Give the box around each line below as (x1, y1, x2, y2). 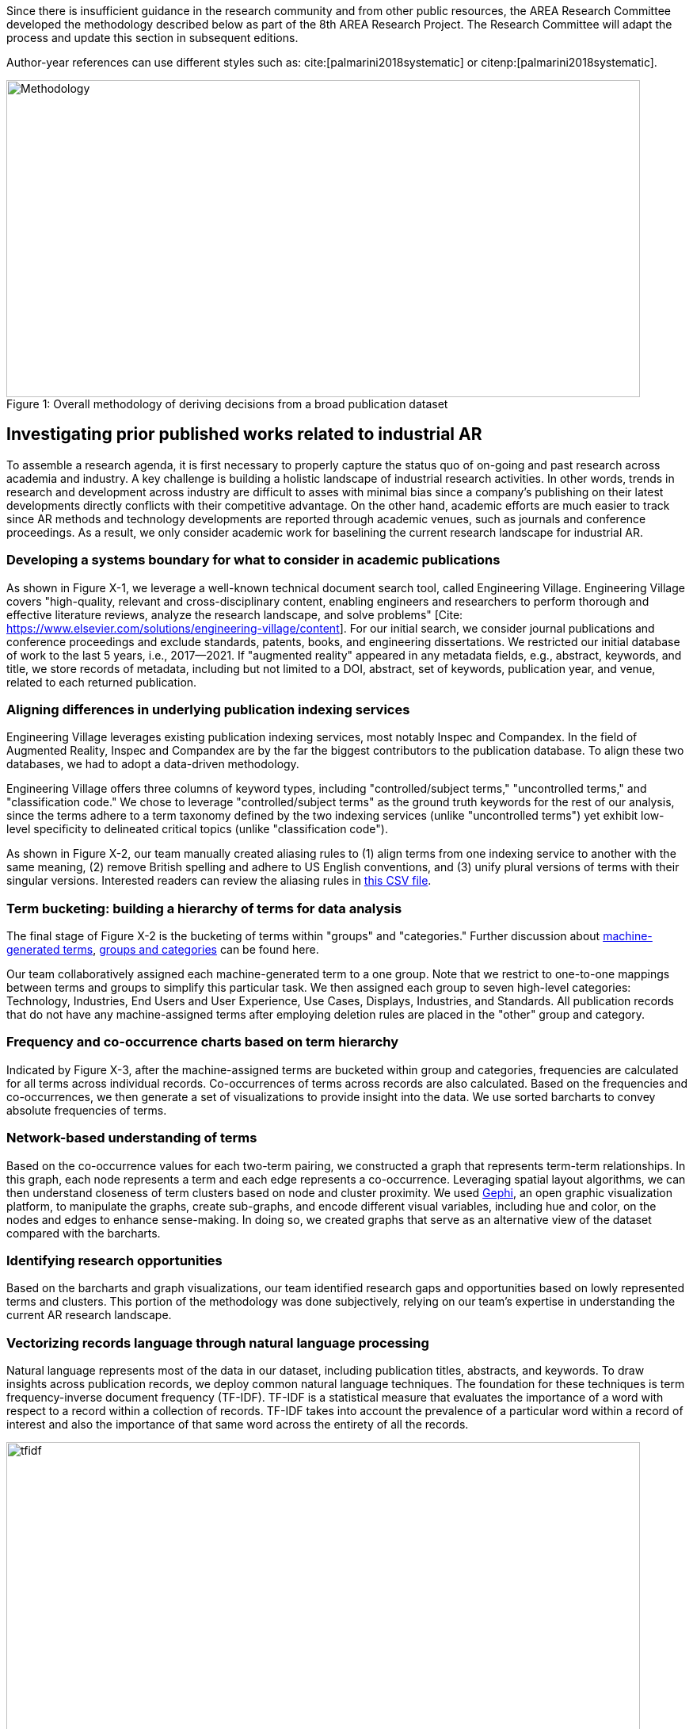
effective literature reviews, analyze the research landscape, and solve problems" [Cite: (6, 607, 463, 622)
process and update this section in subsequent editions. (6, 31, 299, 44)
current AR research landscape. (6, 1308, 172, 1322)
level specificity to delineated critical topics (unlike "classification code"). (6, 822, 388, 836)
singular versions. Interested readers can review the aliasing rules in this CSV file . (6, 874, 432, 888)
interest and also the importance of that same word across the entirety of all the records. (6, 1417, 469, 1432)
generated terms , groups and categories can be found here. (6, 943, 319, 957)
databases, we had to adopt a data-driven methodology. (6, 757, 299, 771)
